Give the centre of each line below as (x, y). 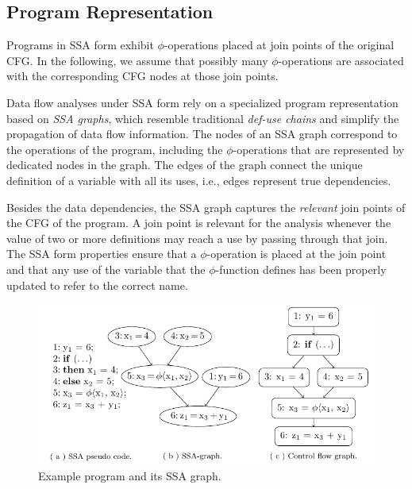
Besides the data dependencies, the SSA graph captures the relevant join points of (206, 207)
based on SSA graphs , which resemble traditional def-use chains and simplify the (203, 118)
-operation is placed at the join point (296, 254)
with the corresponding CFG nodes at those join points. (142, 76)
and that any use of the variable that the (106, 269)
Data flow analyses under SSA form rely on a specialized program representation (202, 102)
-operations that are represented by (319, 149)
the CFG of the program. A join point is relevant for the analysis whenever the (199, 223)
